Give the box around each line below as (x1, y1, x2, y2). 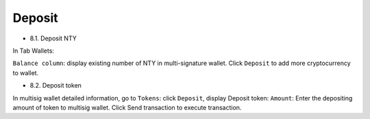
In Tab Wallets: (12, 47, 55, 55)
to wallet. (12, 68, 39, 77)
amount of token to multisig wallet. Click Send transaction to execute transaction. (12, 103, 242, 111)
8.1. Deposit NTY (29, 34, 77, 42)
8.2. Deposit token (29, 81, 82, 90)
